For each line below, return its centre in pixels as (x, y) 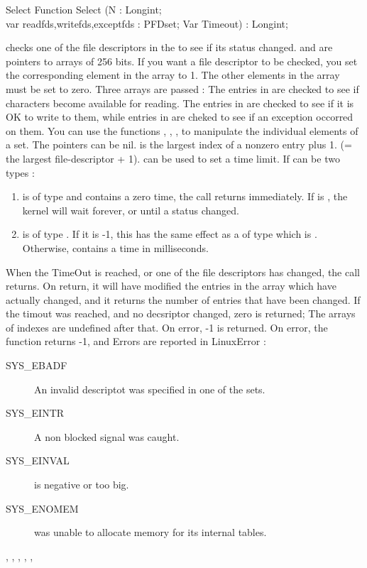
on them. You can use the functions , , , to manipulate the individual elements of (182, 130)
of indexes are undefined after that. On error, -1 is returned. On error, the (167, 327)
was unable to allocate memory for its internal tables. (150, 532)
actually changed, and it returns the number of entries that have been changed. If (183, 299)
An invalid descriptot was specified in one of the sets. (150, 389)
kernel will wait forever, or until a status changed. (131, 210)
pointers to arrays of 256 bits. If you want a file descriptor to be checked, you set (182, 61)
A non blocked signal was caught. (107, 436)
